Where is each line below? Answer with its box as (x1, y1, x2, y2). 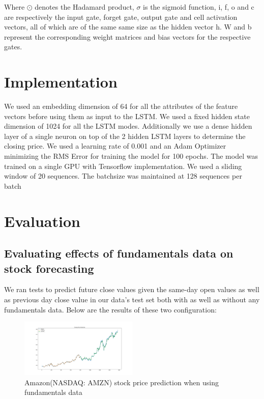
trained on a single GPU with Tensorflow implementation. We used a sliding (4, 160, 242, 171)
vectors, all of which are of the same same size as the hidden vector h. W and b (4, 21, 252, 32)
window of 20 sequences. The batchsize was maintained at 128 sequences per (4, 170, 242, 181)
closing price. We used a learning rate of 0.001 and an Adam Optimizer (4, 140, 226, 151)
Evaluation (4, 210, 80, 231)
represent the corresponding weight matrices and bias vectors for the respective (4, 31, 251, 42)
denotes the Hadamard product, (35, 2, 134, 12)
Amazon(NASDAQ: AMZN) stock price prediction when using (24, 377, 219, 387)
